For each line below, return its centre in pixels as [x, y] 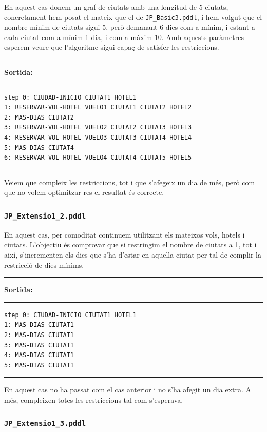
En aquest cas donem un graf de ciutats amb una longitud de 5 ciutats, [116, 7]
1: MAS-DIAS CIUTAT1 [39, 325]
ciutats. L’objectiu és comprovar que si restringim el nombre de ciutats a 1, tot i [130, 244]
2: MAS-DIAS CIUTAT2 [39, 117]
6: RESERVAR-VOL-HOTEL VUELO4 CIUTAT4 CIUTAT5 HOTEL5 [98, 158]
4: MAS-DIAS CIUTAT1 [39, 355]
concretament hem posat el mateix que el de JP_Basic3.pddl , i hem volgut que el [133, 17]
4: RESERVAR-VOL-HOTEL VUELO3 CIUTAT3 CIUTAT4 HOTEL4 [98, 138]
